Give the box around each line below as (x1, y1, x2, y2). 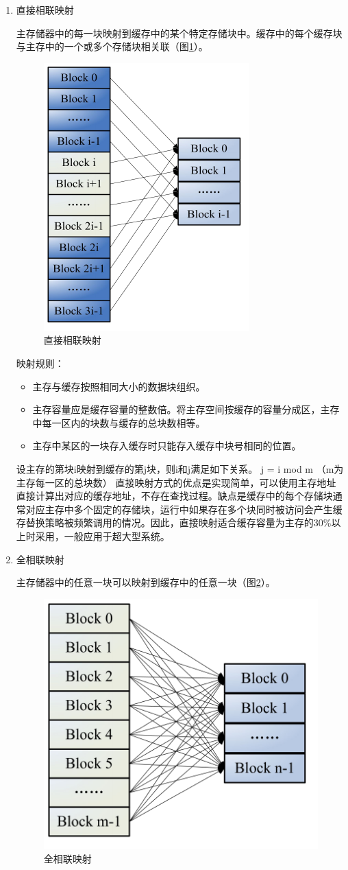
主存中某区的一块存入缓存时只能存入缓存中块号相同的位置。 (32, 438, 301, 453)
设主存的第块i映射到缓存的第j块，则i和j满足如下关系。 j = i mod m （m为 (16, 461, 344, 475)
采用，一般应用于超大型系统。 (35, 528, 170, 543)
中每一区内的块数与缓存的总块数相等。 (32, 415, 206, 430)
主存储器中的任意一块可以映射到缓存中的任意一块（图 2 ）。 (16, 575, 275, 589)
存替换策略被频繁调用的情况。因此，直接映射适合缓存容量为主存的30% (16, 515, 332, 530)
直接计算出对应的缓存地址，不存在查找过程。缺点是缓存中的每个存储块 (16, 489, 333, 503)
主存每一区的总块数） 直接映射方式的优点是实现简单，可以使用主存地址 (16, 475, 336, 489)
